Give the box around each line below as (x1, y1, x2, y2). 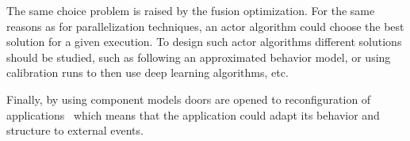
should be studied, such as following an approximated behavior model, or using (6, 48, 391, 65)
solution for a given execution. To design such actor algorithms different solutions (6, 33, 402, 50)
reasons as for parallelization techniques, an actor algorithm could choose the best (6, 17, 404, 34)
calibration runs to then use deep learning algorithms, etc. (6, 64, 289, 81)
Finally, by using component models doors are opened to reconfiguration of (6, 90, 371, 107)
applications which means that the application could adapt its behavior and (6, 106, 380, 123)
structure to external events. (6, 122, 144, 139)
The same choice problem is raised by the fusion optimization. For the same (6, 2, 375, 18)
